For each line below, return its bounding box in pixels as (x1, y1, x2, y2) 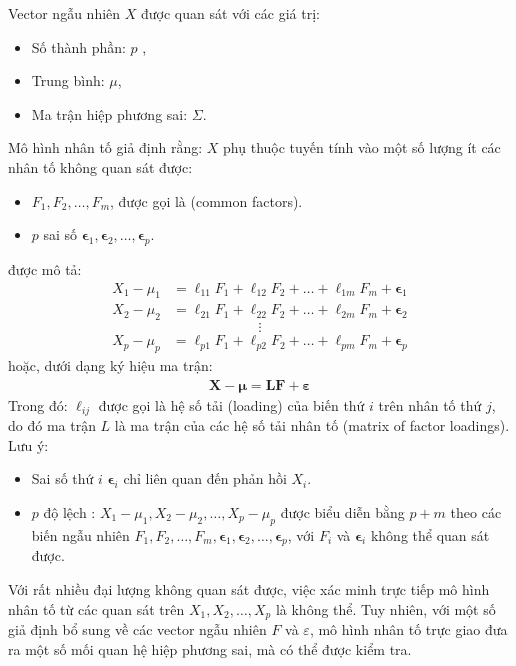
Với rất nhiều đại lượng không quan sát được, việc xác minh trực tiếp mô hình (8, 579, 490, 600)
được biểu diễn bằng (280, 501, 405, 522)
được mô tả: (8, 258, 82, 279)
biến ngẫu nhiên (31, 524, 130, 545)
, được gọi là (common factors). (110, 190, 303, 211)
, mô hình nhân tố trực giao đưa (309, 619, 508, 640)
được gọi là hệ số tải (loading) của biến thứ (98, 394, 365, 415)
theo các (450, 501, 502, 522)
